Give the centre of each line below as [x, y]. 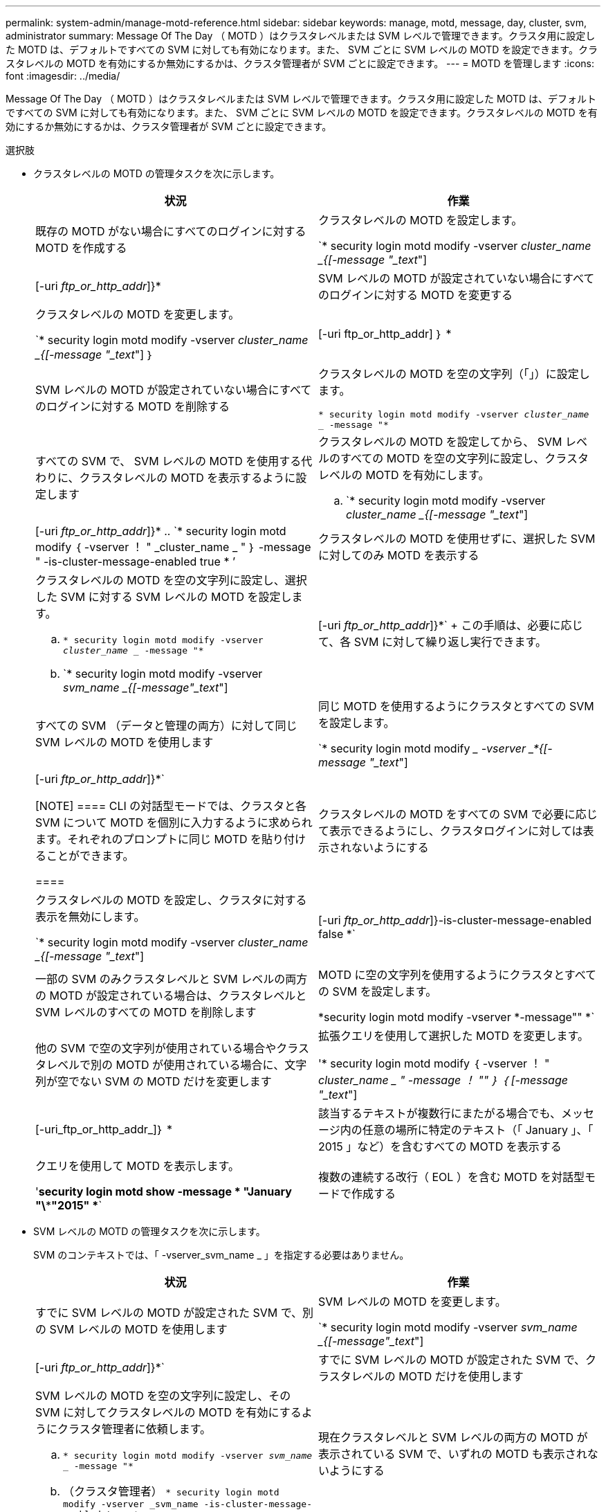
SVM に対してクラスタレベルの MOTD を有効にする [168, 1412]
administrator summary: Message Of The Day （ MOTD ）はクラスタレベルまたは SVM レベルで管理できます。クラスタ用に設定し [301, 36]
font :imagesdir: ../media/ [63, 76]
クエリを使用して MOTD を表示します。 [138, 1166]
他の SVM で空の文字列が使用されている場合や [156, 1048]
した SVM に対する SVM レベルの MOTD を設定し [164, 597]
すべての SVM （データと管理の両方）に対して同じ [166, 726]
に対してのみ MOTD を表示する [399, 555]
